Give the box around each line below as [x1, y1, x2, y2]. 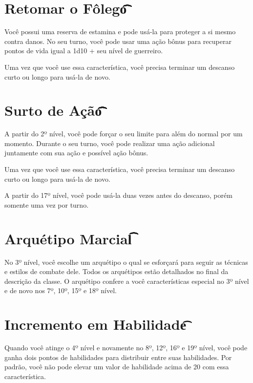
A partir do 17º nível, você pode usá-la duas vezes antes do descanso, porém [4, 190, 232, 200]
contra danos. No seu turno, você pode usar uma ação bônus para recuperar [4, 36, 232, 46]
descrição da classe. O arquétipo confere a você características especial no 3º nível [4, 276, 249, 286]
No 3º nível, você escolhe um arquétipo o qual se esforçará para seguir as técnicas [4, 256, 248, 267]
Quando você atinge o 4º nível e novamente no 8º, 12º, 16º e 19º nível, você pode [4, 342, 248, 352]
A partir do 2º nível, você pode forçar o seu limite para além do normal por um [4, 128, 243, 139]
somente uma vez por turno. [4, 199, 89, 210]
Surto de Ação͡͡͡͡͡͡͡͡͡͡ [4, 100, 102, 120]
